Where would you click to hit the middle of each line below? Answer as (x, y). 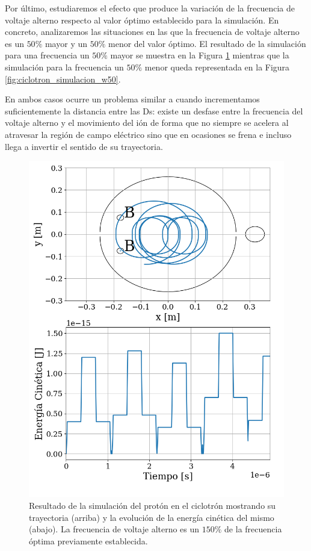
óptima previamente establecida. (88, 540)
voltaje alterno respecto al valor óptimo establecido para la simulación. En (142, 20)
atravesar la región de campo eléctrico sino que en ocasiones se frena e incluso (148, 134)
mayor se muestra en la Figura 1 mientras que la (200, 55)
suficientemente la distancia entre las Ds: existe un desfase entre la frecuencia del (154, 111)
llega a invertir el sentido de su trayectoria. (84, 146)
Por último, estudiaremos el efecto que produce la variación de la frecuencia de (150, 8)
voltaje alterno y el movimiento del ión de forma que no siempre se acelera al (147, 123)
